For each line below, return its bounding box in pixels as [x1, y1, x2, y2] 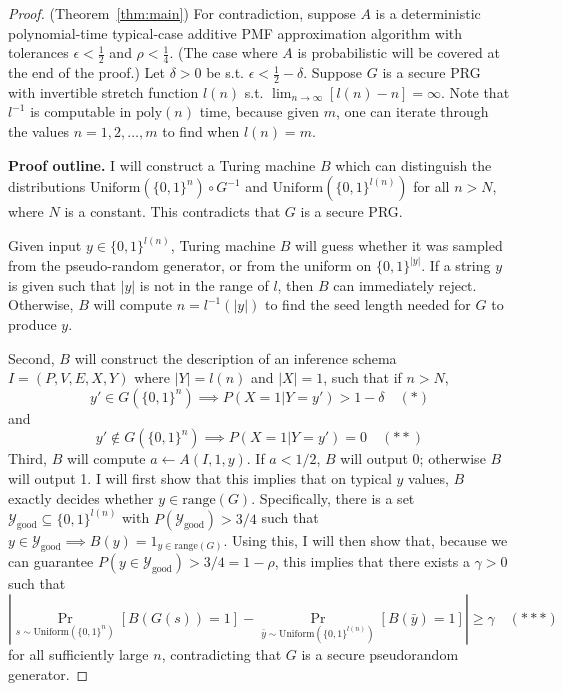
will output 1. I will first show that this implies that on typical [8, 468, 392, 489]
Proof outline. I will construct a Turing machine [8, 154, 316, 175]
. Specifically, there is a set [251, 487, 415, 508]
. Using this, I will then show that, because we [223, 529, 508, 550]
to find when [162, 121, 240, 142]
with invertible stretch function [8, 81, 199, 102]
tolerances [8, 42, 69, 63]
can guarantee [8, 551, 94, 572]
